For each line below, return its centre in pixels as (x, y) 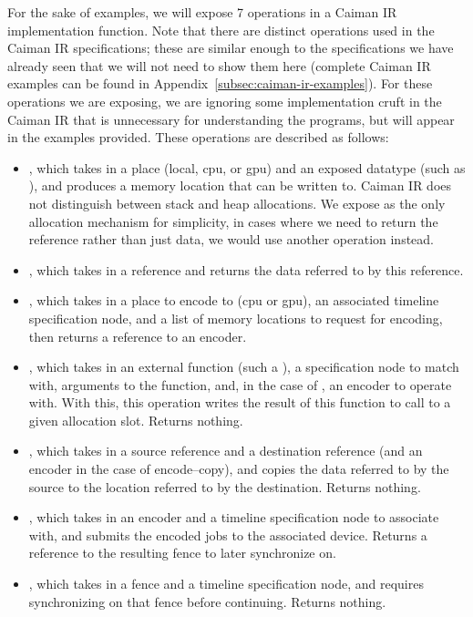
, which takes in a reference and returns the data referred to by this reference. (246, 269)
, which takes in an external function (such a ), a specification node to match (244, 367)
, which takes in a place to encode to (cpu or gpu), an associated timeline (234, 300)
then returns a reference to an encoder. (138, 336)
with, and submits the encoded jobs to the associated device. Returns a (228, 535)
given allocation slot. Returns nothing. (136, 420)
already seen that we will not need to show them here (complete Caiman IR (219, 65)
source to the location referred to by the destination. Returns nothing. (225, 486)
